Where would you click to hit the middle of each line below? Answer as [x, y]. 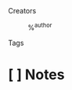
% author [40, 27]
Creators [22, 11]
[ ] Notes [36, 75]
